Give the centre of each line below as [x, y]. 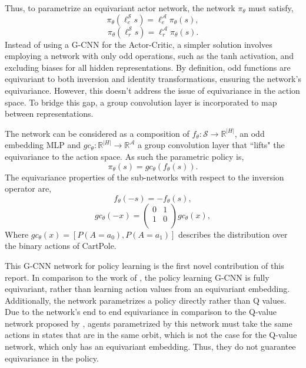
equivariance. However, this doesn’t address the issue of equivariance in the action [152, 90]
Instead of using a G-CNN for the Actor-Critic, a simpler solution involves [139, 44]
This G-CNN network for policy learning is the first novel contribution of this [144, 265]
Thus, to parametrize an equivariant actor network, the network [120, 8]
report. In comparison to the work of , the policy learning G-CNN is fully [137, 277]
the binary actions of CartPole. [61, 246]
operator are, [28, 188]
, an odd [250, 133]
